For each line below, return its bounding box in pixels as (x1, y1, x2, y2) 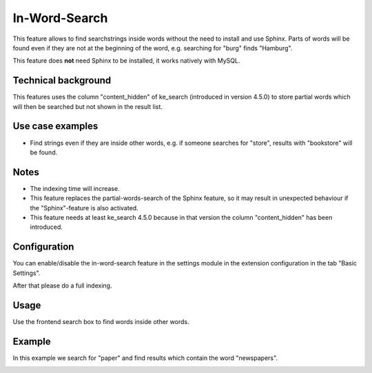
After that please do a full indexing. (12, 281, 112, 290)
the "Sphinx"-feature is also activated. (30, 203, 138, 212)
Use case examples (12, 121, 99, 132)
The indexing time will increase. (30, 184, 120, 192)
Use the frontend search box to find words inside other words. (12, 317, 189, 325)
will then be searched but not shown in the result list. (12, 102, 163, 110)
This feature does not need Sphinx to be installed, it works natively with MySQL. (12, 57, 240, 65)
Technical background (12, 74, 112, 86)
